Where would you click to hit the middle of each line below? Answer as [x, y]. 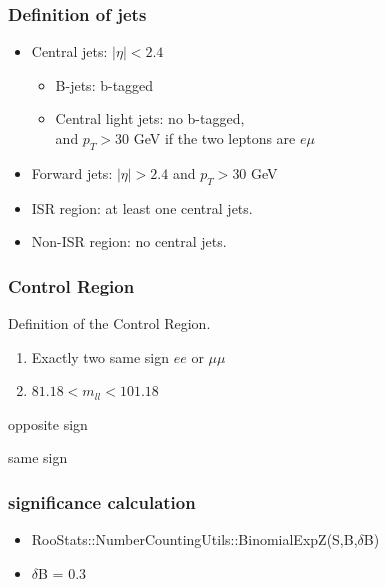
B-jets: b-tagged [104, 84]
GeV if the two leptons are [214, 138]
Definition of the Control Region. [109, 323]
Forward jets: [72, 172]
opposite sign [48, 423]
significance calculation [102, 501]
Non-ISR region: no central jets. [129, 241]
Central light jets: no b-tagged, [150, 118]
